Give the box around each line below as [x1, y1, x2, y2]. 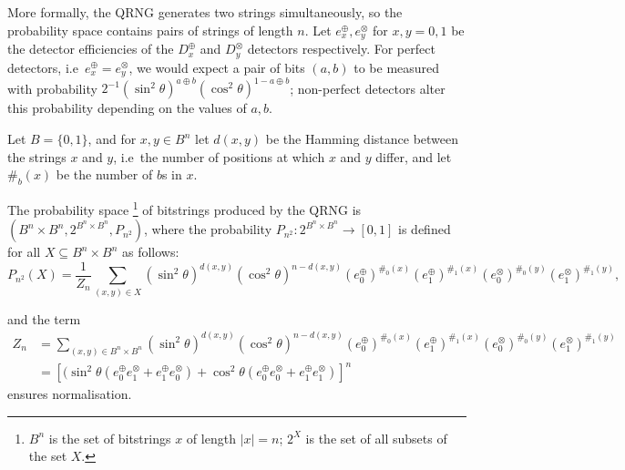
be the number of [56, 165, 153, 184]
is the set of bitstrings [48, 428, 171, 447]
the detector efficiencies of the [7, 39, 174, 58]
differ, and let [375, 147, 452, 166]
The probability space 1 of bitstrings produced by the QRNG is [7, 198, 362, 219]
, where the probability [143, 220, 272, 239]
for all [7, 242, 41, 261]
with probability [7, 78, 97, 97]
